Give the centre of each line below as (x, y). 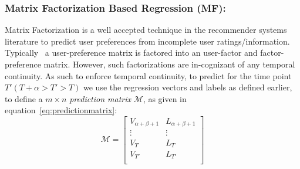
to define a (24, 98)
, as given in (165, 98)
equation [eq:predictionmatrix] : (61, 110)
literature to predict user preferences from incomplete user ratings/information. (147, 41)
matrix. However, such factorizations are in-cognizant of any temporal (169, 64)
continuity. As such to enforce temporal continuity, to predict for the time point (148, 75)
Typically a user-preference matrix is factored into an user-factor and (131, 53)
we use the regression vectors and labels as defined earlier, (188, 87)
